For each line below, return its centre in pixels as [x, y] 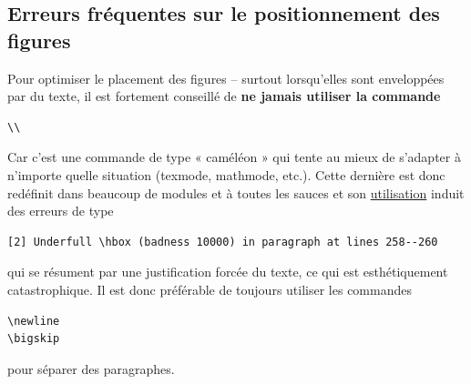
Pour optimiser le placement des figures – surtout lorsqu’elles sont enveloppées [226, 78]
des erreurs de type [61, 211]
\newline [34, 321]
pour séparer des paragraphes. [91, 368]
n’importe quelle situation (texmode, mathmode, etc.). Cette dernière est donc [226, 174]
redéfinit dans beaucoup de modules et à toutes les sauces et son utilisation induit [236, 192]
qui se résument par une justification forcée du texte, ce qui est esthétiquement [228, 272]
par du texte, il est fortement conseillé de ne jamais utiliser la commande [224, 96]
